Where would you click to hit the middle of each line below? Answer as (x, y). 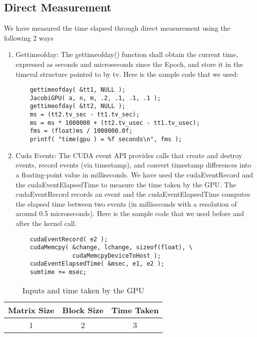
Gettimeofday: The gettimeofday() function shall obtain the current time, (127, 54)
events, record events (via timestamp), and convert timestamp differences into (133, 165)
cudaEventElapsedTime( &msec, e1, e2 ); (97, 264)
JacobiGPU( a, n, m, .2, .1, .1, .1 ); (95, 98)
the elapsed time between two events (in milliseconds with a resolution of (126, 203)
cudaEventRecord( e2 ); (69, 239)
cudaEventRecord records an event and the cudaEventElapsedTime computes (133, 194)
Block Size (83, 310)
